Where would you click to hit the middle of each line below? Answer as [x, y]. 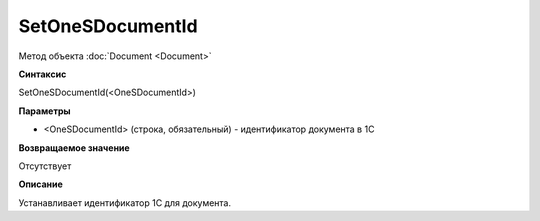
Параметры [44, 111]
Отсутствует [45, 166]
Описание [41, 184]
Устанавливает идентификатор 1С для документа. [125, 202]
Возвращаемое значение [74, 147]
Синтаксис [42, 74]
